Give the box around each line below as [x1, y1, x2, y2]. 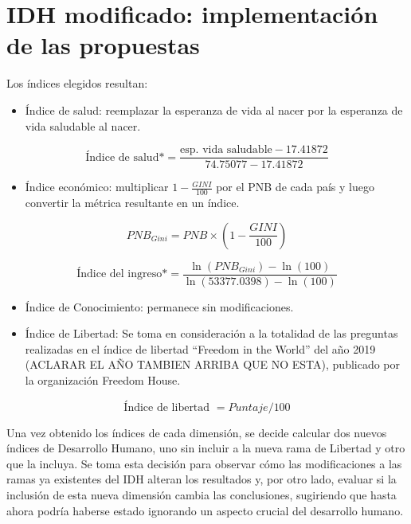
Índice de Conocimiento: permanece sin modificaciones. [25, 298, 294, 315]
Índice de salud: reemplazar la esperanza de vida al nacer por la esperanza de [25, 101, 403, 118]
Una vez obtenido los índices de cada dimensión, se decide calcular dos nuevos [6, 424, 387, 440]
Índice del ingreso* [76, 268, 168, 280]
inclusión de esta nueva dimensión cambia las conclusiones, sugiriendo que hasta [6, 486, 397, 502]
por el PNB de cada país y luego [216, 178, 374, 195]
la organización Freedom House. [25, 372, 181, 389]
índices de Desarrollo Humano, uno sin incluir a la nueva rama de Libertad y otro [6, 440, 405, 456]
